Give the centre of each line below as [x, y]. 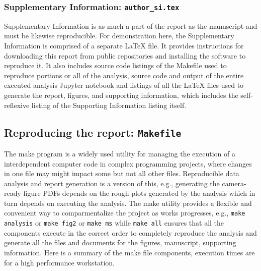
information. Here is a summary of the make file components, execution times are [129, 252]
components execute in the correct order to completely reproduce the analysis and [130, 232]
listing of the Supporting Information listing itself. [109, 105]
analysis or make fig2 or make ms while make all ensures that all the [114, 223]
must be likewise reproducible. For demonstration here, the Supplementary [119, 36]
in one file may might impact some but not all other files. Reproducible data [122, 173]
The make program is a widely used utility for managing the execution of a [120, 153]
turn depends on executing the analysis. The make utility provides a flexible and [128, 203]
